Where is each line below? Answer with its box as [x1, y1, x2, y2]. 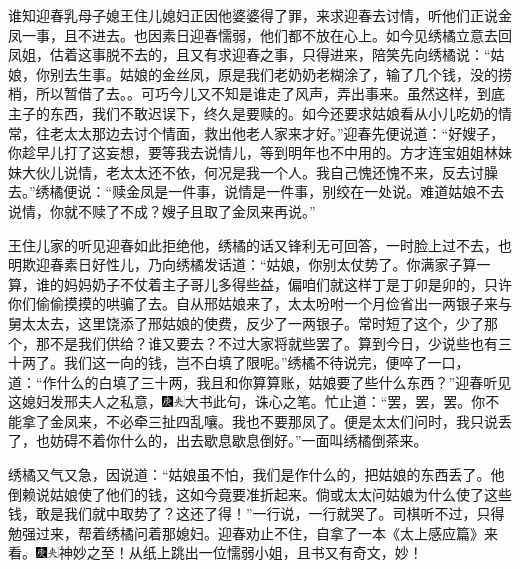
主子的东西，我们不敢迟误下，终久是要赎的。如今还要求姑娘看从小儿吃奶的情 [8, 102, 512, 123]
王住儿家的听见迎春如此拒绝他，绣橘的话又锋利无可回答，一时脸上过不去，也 [8, 234, 512, 255]
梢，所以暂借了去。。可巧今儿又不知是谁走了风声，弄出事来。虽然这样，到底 [8, 83, 505, 104]
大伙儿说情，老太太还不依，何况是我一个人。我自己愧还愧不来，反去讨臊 [21, 161, 498, 182]
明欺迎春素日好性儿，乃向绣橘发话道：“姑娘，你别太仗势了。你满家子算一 [8, 254, 491, 275]
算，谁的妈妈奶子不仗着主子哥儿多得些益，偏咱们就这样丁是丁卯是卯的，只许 [8, 273, 512, 294]
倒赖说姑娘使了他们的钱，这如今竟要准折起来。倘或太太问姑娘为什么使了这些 [8, 483, 512, 504]
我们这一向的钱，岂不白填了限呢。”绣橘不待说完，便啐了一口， [63, 352, 470, 373]
